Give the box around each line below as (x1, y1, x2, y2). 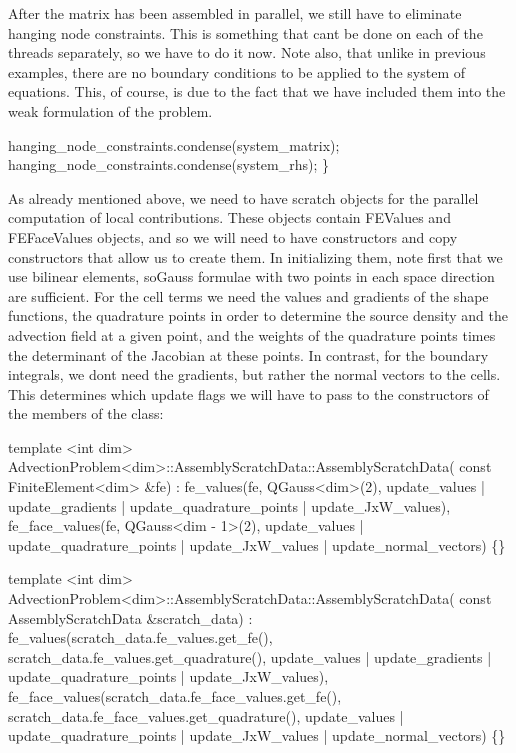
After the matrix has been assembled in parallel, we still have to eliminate (8, 3, 462, 23)
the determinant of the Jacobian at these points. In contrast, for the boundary (8, 344, 489, 365)
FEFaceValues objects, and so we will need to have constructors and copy (8, 226, 458, 247)
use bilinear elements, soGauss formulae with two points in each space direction (8, 266, 495, 287)
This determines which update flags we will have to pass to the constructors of (8, 383, 489, 404)
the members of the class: (8, 403, 164, 424)
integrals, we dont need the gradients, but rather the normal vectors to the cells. (8, 364, 501, 385)
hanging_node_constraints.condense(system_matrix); (8, 134, 340, 155)
